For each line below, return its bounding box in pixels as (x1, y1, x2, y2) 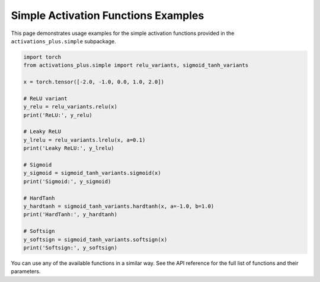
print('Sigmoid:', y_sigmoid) (23, 178, 111, 185)
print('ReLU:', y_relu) (23, 111, 93, 118)
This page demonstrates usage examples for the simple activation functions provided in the (11, 30, 235, 37)
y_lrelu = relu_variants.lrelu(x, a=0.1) (23, 136, 146, 143)
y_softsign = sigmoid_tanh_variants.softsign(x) (23, 236, 168, 243)
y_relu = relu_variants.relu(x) (23, 104, 118, 110)
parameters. (11, 268, 41, 275)
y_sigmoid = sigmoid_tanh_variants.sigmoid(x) (23, 169, 161, 177)
